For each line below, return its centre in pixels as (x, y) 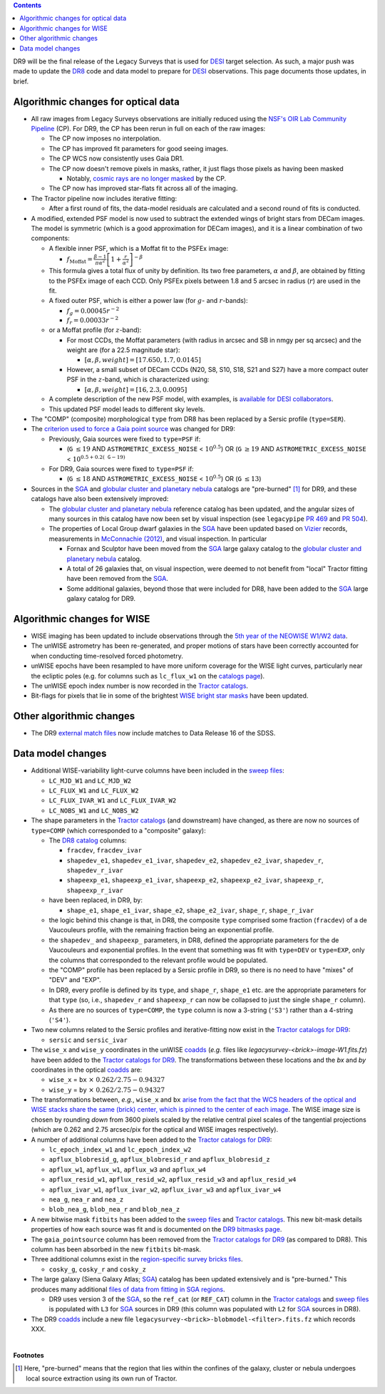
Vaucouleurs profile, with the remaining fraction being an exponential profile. (161, 930)
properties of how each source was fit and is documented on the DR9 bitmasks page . (156, 1229)
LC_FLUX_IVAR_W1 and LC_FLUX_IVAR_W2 (113, 800)
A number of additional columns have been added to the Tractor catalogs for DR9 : (152, 1140)
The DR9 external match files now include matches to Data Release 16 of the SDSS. (153, 733)
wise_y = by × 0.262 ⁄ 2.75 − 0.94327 (107, 1090)
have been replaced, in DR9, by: (96, 900)
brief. (21, 81)
